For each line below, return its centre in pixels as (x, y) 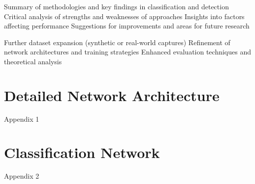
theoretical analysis (33, 61)
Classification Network (82, 152)
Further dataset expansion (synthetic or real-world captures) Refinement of (117, 42)
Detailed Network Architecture (112, 95)
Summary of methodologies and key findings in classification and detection (116, 6)
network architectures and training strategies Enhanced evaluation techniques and (127, 52)
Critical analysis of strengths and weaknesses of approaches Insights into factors (124, 16)
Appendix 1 (22, 118)
